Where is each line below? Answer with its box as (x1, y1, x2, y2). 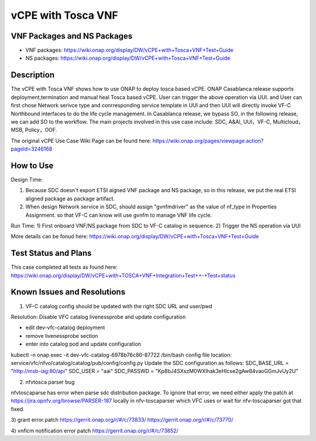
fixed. (11, 405, 25, 412)
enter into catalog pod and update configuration (25, 340, 142, 348)
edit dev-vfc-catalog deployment (25, 324, 105, 331)
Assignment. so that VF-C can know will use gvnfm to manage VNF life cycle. (25, 211, 212, 218)
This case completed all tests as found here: (11, 264, 118, 271)
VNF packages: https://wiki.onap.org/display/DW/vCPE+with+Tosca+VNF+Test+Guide (25, 47, 233, 54)
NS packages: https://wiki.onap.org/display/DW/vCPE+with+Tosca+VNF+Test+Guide (25, 54, 231, 61)
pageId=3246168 (11, 145, 53, 152)
